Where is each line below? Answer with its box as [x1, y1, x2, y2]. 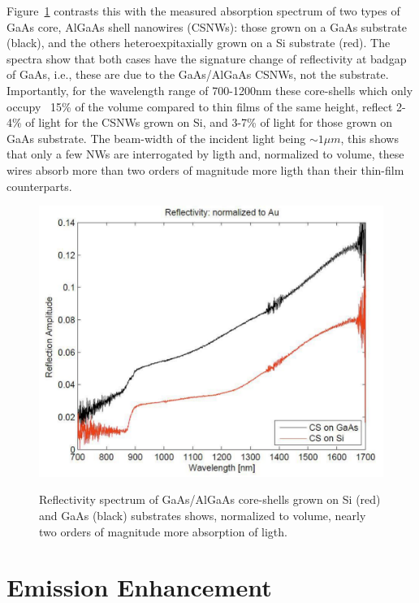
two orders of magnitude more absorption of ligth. [39, 523, 287, 540]
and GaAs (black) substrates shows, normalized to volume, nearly [39, 507, 366, 524]
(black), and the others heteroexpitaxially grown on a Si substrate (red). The [6, 34, 391, 51]
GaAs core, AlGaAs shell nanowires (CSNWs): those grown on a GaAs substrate [6, 18, 408, 35]
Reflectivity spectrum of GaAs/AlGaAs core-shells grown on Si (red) [39, 491, 381, 508]
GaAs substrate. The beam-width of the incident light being [6, 129, 306, 146]
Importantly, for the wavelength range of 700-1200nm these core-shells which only [6, 81, 413, 98]
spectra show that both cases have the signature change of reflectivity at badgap [6, 50, 407, 67]
